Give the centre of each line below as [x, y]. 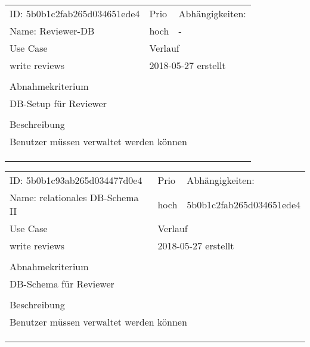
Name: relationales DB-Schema [74, 197]
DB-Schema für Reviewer [62, 284]
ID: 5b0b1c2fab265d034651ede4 [75, 13]
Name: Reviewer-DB [52, 31]
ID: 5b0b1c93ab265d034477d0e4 [76, 180]
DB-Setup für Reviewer [58, 103]
